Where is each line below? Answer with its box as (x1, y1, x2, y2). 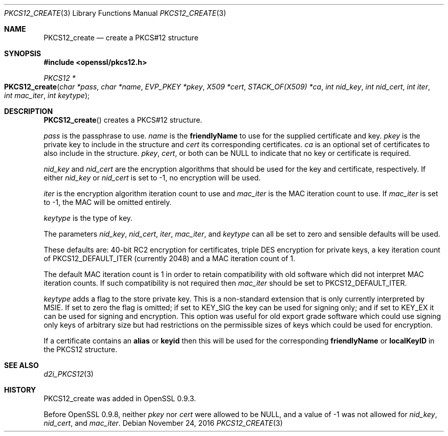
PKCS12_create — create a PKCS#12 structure (43, 33, 199, 42)
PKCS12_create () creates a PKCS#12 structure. (43, 116, 203, 124)
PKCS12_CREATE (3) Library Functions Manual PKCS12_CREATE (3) (4, 9, 226, 17)
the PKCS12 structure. (43, 345, 118, 354)
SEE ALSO (4, 361, 39, 370)
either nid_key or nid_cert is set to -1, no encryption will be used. (43, 173, 261, 182)
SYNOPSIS (4, 49, 41, 58)
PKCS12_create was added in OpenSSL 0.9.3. (43, 394, 196, 403)
